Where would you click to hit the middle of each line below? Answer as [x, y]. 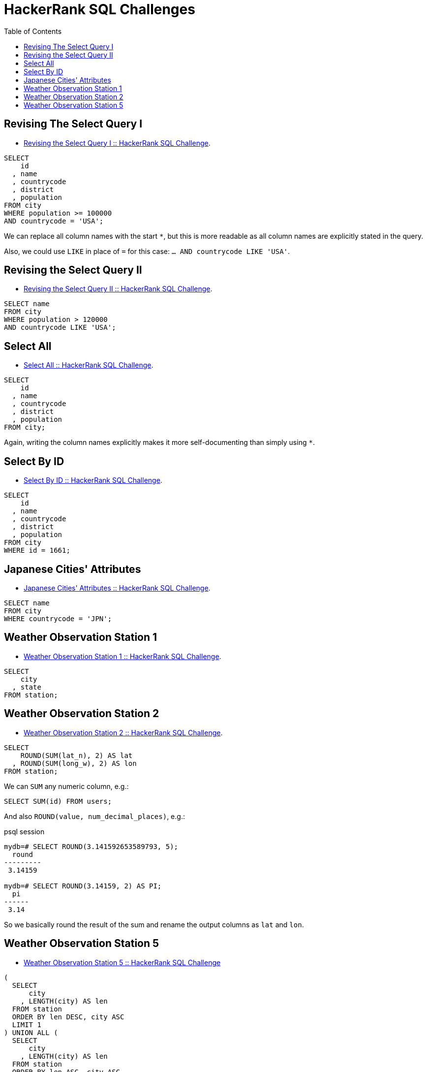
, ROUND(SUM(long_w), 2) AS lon [74, 763]
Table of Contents [33, 31]
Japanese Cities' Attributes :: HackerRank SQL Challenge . [117, 588]
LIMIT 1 [27, 1025]
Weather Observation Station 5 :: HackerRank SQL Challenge [122, 962]
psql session [24, 831]
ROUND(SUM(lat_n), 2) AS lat [76, 755]
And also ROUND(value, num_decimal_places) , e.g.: [94, 816]
